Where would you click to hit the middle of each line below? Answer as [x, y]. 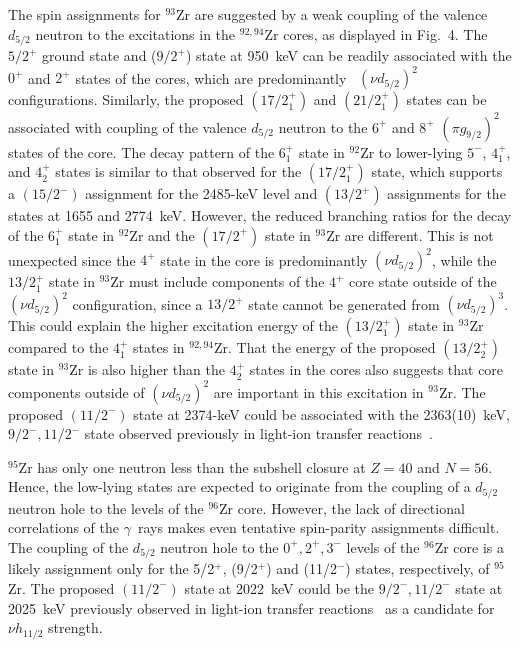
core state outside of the [423, 281]
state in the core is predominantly [264, 259]
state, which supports [437, 171]
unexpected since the [72, 259]
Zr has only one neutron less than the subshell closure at [192, 466]
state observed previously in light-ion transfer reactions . [258, 433]
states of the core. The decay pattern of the [141, 151]
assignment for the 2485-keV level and [201, 193]
